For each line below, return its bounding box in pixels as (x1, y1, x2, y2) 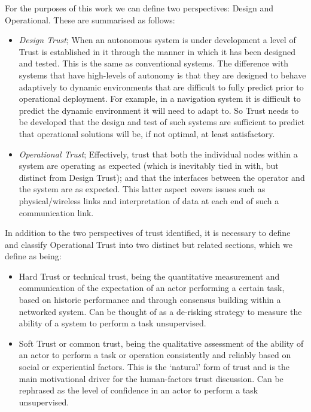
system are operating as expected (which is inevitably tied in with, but (19, 159, 279, 172)
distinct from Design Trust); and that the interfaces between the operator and (19, 171, 305, 183)
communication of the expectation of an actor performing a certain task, (19, 281, 285, 294)
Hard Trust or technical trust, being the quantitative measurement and (19, 269, 280, 282)
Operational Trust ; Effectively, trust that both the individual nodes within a (19, 147, 298, 160)
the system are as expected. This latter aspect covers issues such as (19, 183, 266, 195)
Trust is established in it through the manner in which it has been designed (19, 45, 296, 57)
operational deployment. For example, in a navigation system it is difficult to (19, 92, 301, 105)
